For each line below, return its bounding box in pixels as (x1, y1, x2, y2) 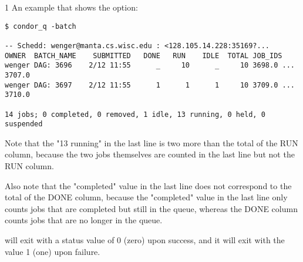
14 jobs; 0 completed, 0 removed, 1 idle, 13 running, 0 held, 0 (5, 110, 265, 119)
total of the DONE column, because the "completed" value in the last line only (5, 191, 288, 203)
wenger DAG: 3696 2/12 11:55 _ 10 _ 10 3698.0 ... (5, 61, 295, 70)
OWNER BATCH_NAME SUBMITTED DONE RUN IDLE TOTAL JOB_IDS (5, 51, 282, 60)
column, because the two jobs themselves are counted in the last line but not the (5, 148, 295, 160)
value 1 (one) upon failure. (5, 245, 100, 257)
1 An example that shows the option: (5, 1, 138, 13)
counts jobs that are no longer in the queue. (5, 214, 163, 226)
